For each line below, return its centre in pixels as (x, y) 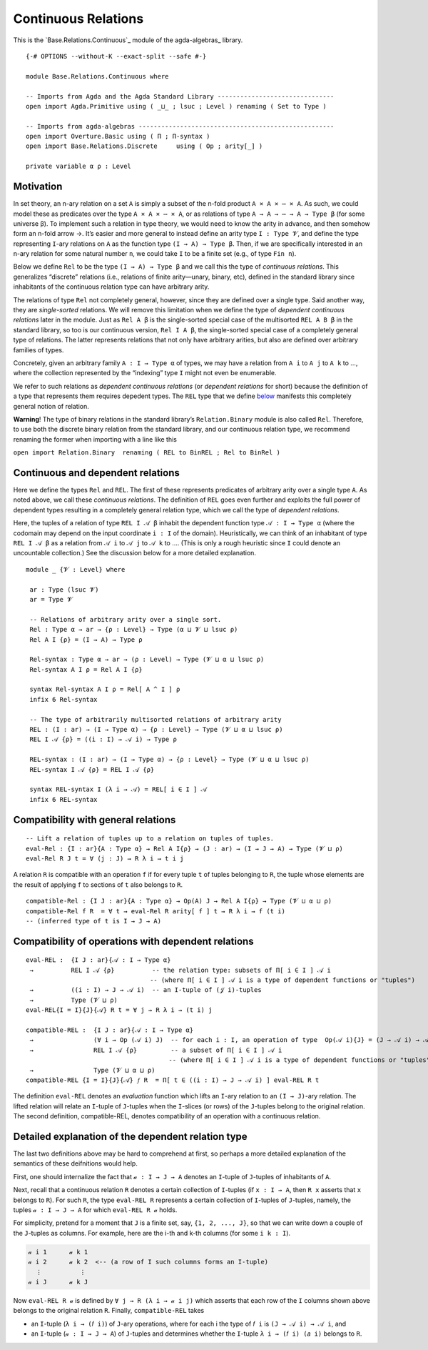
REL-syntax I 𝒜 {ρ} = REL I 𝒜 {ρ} (92, 769)
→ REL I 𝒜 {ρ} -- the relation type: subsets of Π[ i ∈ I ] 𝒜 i (180, 970)
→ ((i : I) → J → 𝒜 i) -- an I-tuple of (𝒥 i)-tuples (146, 990)
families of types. (39, 349)
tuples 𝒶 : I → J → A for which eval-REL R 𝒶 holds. (95, 1210)
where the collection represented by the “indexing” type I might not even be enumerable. (145, 373)
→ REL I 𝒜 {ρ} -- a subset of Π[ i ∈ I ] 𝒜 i (156, 1050)
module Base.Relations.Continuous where (97, 76)
